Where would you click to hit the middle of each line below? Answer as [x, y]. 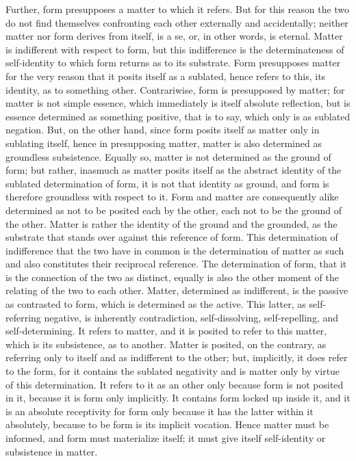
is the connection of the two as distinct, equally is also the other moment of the [172, 277]
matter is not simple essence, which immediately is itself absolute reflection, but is [178, 103]
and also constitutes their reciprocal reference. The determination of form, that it [176, 264]
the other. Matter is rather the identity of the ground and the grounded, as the [171, 223]
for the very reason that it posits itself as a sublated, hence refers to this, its [166, 76]
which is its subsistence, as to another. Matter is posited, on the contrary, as [166, 344]
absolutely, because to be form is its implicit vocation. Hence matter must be [167, 424]
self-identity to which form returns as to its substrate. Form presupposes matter [173, 63]
